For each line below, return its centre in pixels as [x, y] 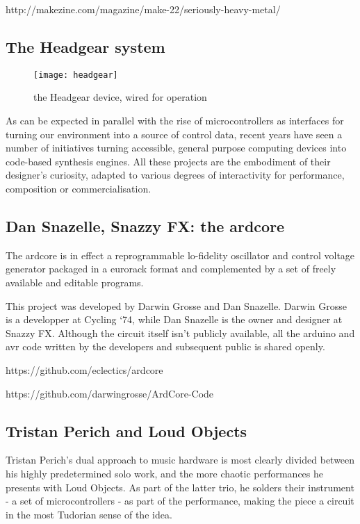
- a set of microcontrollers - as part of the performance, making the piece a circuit [180, 501]
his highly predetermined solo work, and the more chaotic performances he [165, 473]
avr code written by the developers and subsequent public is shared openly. [165, 346]
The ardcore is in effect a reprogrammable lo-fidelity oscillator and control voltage [180, 255]
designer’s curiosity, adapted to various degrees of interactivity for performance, [175, 175]
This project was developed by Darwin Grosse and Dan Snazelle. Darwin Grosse [177, 305]
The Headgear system [85, 46]
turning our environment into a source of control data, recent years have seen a [174, 134]
